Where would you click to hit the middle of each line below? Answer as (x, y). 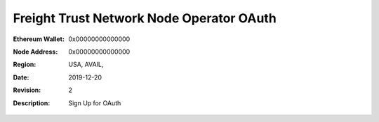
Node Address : (35, 52)
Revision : (27, 90)
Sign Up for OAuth (95, 103)
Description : (32, 103)
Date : (21, 77)
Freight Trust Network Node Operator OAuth (145, 18)
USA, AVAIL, (86, 64)
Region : (25, 64)
